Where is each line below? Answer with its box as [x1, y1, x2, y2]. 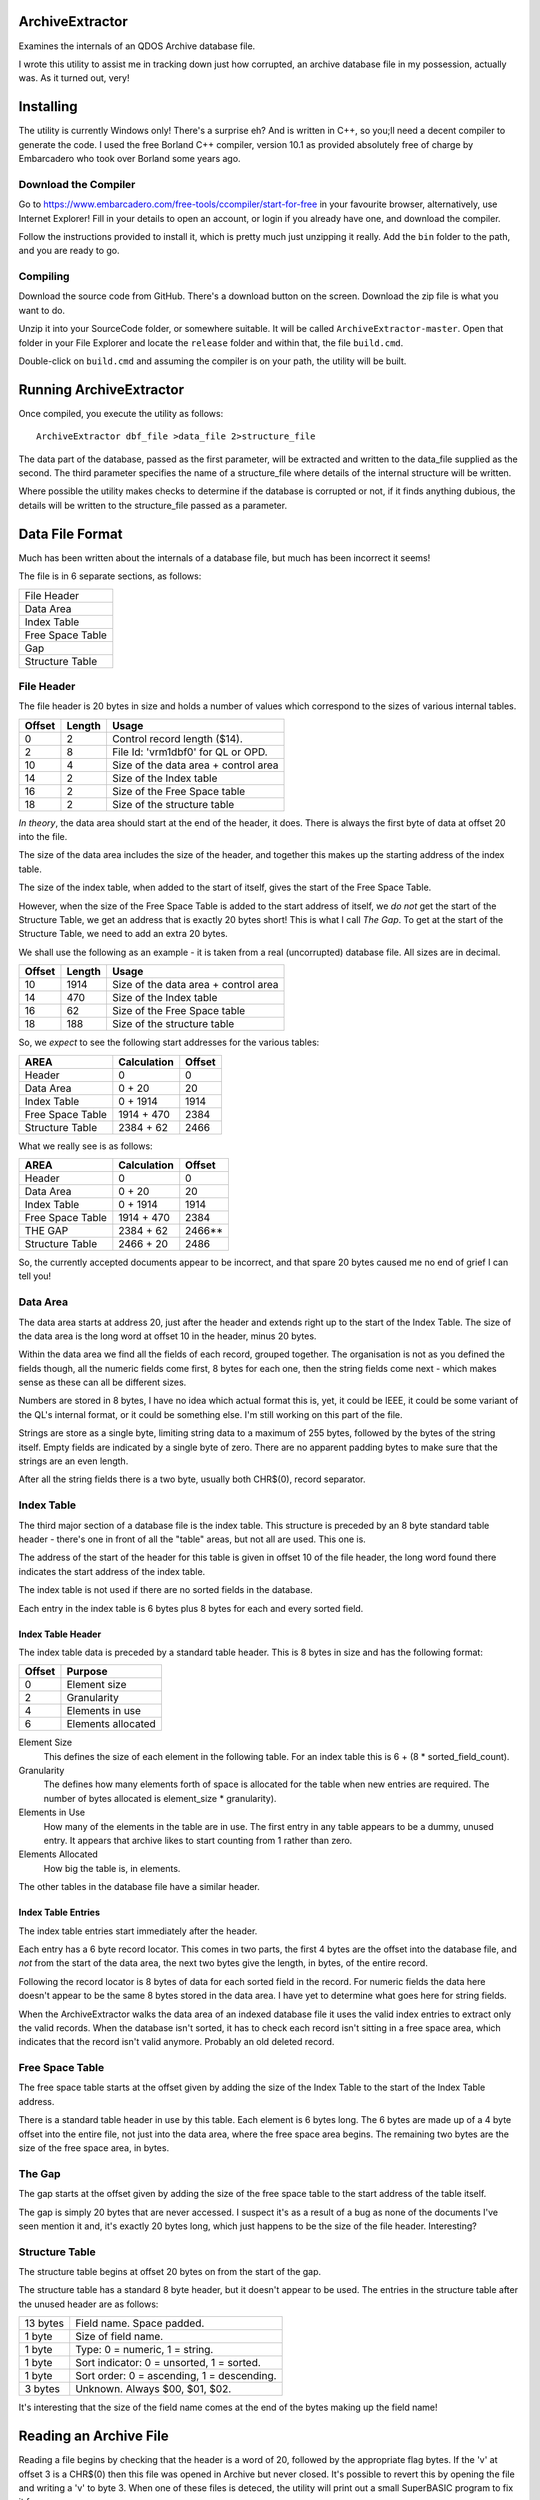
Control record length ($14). [111, 731, 244, 745]
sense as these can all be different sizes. [18, 1376, 187, 1389]
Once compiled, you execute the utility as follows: [18, 407, 224, 419]
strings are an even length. [18, 1455, 129, 1467]
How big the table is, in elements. [43, 1862, 181, 1874]
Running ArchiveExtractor [18, 381, 185, 398]
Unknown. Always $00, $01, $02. [75, 2382, 232, 2396]
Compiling [18, 270, 70, 284]
